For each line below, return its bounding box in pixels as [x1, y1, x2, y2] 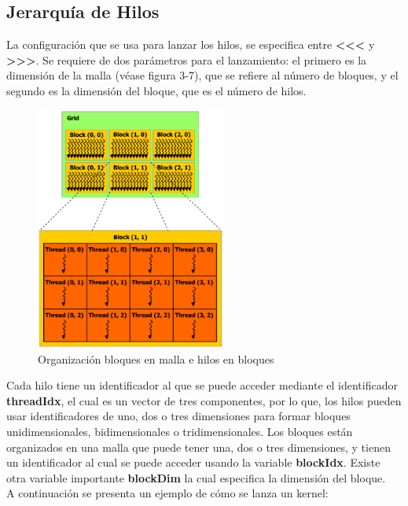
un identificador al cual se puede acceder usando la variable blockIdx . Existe [6, 454, 380, 471]
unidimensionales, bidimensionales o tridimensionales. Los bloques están [6, 423, 353, 439]
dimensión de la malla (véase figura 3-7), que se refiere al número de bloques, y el [6, 67, 399, 83]
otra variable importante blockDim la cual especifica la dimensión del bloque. [6, 469, 386, 486]
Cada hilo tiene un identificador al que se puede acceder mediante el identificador [6, 377, 398, 393]
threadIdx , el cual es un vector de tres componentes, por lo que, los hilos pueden [6, 392, 402, 408]
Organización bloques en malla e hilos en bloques [38, 350, 274, 367]
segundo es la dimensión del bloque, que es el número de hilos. [6, 82, 307, 98]
